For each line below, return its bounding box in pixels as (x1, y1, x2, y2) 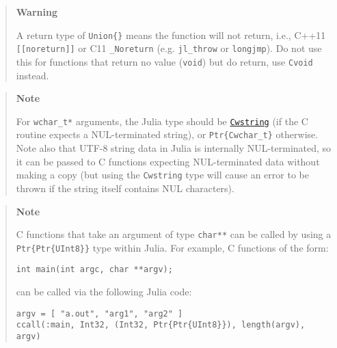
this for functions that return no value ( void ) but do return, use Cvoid (16, 54, 313, 68)
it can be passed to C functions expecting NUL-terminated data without (16, 154, 320, 168)
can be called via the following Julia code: (16, 284, 192, 299)
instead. (16, 68, 49, 82)
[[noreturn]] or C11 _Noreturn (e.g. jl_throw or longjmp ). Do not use (16, 41, 322, 55)
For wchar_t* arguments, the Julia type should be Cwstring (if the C (16, 113, 308, 128)
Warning (16, 5, 57, 18)
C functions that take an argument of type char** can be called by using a (16, 227, 332, 241)
